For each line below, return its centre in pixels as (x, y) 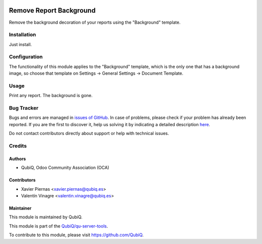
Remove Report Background (52, 10)
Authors (17, 159)
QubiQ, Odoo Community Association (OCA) (65, 168)
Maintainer (20, 208)
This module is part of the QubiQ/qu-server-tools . (58, 226)
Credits (18, 146)
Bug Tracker (24, 108)
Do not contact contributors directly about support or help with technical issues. (89, 133)
